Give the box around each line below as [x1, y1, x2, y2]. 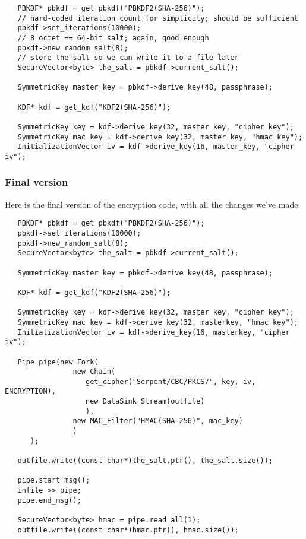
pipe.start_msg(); [17, 476, 90, 485]
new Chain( [72, 367, 116, 376]
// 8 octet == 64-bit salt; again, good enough [17, 33, 209, 42]
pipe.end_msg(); [17, 496, 81, 505]
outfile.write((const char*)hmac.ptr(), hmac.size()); [17, 525, 239, 534]
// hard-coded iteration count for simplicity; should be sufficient [17, 14, 298, 23]
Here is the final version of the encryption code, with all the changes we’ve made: [5, 198, 301, 210]
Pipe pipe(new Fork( [17, 357, 99, 366]
